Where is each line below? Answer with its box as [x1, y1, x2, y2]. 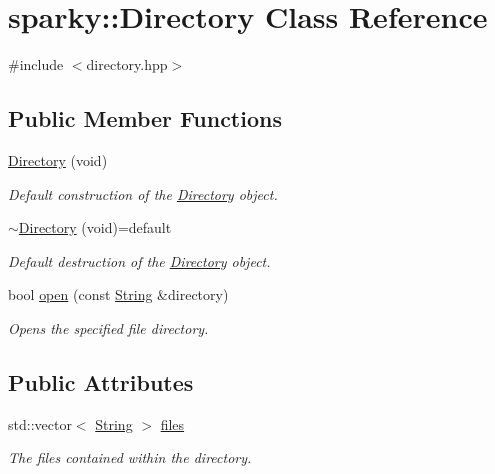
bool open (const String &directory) [8, 284, 229, 305]
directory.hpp [86, 54, 168, 75]
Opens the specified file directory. [8, 317, 209, 338]
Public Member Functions [8, 103, 282, 134]
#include [8, 54, 64, 75]
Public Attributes [8, 366, 194, 397]
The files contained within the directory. [8, 447, 252, 468]
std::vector [8, 413, 72, 434]
